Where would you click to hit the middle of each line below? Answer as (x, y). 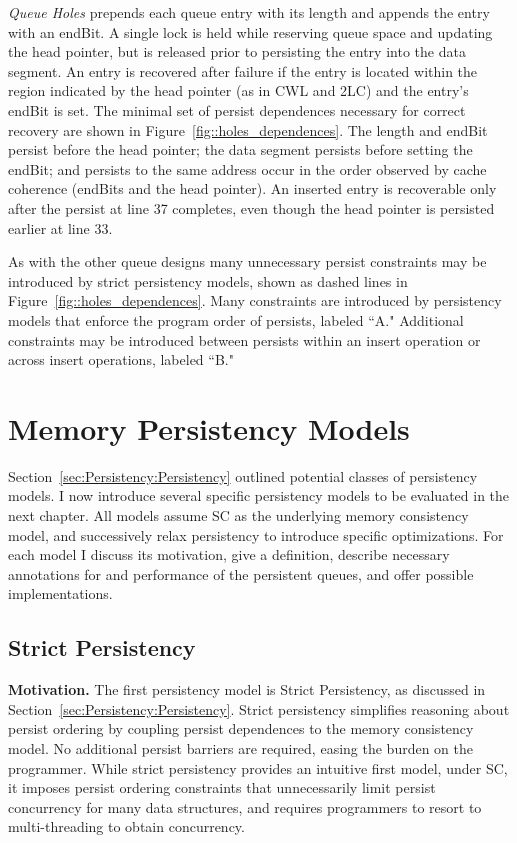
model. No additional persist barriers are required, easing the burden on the (240, 747)
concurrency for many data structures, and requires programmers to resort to (245, 806)
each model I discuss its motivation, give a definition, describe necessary (229, 554)
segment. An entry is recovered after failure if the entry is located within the (243, 70)
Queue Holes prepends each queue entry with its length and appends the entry (249, 12)
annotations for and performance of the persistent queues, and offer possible (241, 573)
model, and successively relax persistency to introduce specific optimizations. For (256, 534)
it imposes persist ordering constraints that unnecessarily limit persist (222, 787)
